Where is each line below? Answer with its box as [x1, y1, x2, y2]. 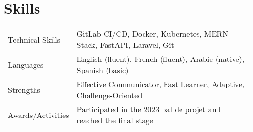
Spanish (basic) [76, 64, 129, 76]
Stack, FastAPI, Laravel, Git [76, 39, 175, 51]
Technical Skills [8, 33, 61, 45]
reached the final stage [76, 115, 153, 126]
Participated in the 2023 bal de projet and [76, 103, 221, 115]
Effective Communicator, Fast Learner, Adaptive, [76, 78, 245, 90]
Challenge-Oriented [76, 89, 143, 101]
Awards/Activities [8, 109, 69, 120]
